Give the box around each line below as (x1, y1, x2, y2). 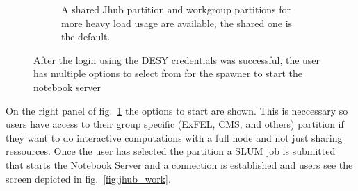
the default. (61, 29, 111, 44)
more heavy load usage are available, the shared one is (61, 15, 293, 30)
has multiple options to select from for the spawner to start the (33, 66, 303, 81)
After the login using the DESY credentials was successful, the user (33, 52, 320, 67)
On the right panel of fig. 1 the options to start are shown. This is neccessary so (6, 103, 348, 117)
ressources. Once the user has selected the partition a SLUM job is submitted (6, 144, 336, 158)
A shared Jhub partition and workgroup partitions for (61, 2, 291, 16)
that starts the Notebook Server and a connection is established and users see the (6, 157, 353, 172)
